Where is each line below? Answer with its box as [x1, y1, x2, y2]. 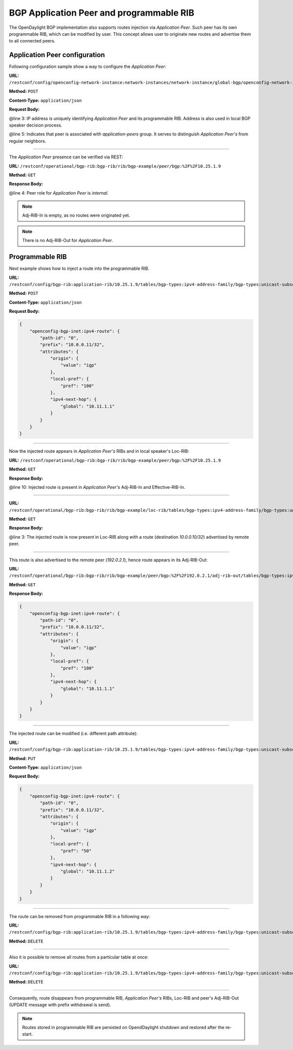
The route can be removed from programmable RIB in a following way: [9, 913, 150, 919]
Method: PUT [9, 755, 36, 761]
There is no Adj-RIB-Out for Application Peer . [22, 238, 113, 243]
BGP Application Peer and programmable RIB [9, 7, 195, 18]
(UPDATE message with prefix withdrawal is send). [9, 1002, 111, 1008]
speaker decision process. [9, 122, 63, 128]
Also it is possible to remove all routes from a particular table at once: [9, 954, 149, 960]
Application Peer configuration [9, 51, 105, 59]
